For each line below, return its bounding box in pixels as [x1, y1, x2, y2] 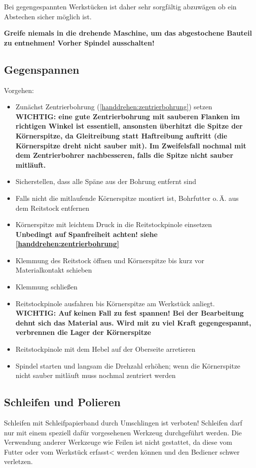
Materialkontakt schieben [15, 265, 92, 275]
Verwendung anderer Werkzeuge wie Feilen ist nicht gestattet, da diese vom [4, 437, 232, 447]
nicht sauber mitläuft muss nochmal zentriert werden [15, 370, 176, 380]
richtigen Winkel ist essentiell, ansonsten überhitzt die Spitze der [15, 121, 243, 131]
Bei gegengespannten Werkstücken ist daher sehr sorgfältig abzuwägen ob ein [4, 1, 237, 11]
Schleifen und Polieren [4, 394, 121, 410]
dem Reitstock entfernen [15, 202, 90, 213]
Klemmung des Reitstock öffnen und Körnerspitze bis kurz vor [15, 255, 204, 265]
